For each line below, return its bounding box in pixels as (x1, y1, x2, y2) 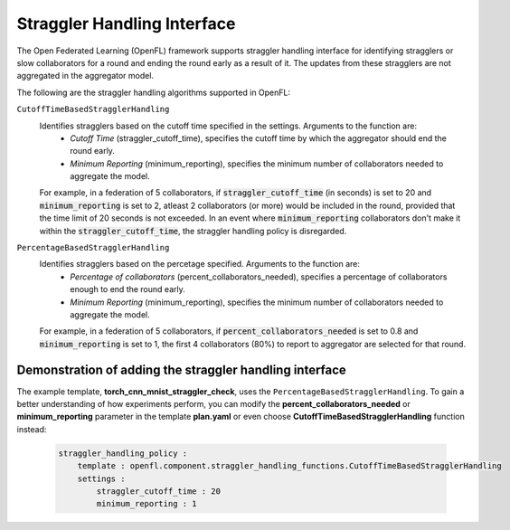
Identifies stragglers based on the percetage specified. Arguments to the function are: (39, 259, 361, 270)
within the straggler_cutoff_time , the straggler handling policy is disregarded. (39, 225, 347, 236)
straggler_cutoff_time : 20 (96, 486, 222, 497)
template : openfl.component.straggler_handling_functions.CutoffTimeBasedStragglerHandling (77, 461, 502, 471)
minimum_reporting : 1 (96, 498, 198, 509)
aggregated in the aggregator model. (16, 71, 154, 81)
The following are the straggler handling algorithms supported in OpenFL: (16, 87, 291, 98)
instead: (16, 423, 47, 434)
